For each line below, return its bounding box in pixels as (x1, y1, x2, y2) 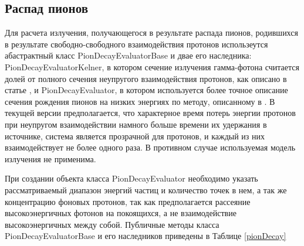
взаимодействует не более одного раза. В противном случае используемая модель (5, 141, 296, 153)
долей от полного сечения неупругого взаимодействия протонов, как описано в (5, 72, 287, 84)
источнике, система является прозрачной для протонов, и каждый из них (5, 129, 265, 142)
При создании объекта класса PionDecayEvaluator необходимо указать (5, 172, 258, 184)
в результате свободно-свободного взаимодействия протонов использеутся (5, 37, 268, 50)
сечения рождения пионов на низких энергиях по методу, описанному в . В (5, 95, 275, 107)
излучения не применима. (5, 152, 96, 165)
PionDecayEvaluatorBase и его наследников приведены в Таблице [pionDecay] (5, 230, 286, 242)
